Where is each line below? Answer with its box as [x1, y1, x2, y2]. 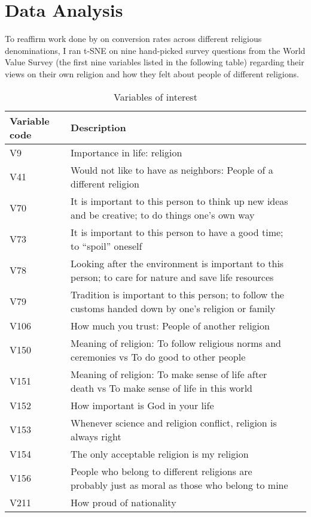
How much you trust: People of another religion [71, 318, 270, 332]
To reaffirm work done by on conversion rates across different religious [5, 32, 262, 45]
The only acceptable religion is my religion [71, 446, 249, 461]
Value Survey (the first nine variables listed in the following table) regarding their [5, 56, 304, 68]
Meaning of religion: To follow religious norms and [71, 335, 281, 350]
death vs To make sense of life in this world [71, 380, 252, 395]
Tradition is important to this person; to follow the [71, 287, 284, 301]
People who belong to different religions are [71, 464, 252, 478]
